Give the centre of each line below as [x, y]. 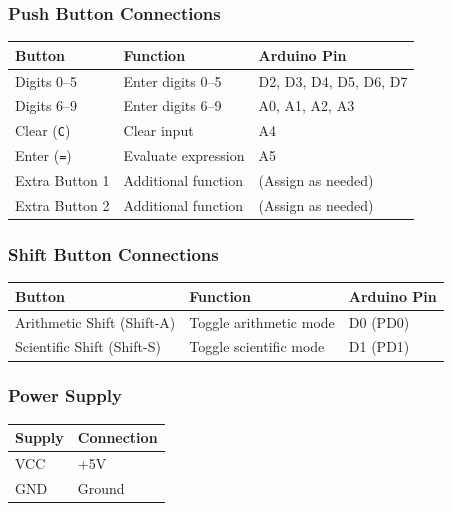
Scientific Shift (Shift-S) [88, 346]
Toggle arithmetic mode [262, 321]
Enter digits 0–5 [172, 80]
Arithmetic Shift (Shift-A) [95, 321]
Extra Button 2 [62, 204]
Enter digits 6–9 [172, 105]
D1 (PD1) [379, 346]
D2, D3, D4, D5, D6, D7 [333, 80]
